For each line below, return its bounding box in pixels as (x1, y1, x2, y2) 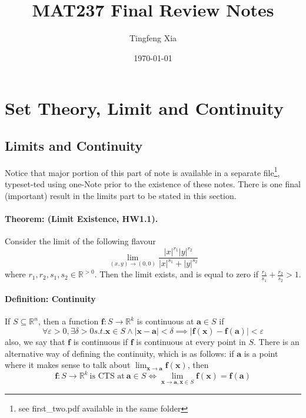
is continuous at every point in (136, 336, 246, 348)
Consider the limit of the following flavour (5, 234, 156, 247)
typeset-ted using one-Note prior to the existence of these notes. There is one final (5, 177, 301, 190)
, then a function (38, 315, 99, 327)
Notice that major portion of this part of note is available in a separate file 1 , (5, 164, 280, 178)
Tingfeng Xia (129, 32, 177, 44)
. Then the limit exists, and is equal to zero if (94, 268, 258, 280)
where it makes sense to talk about (5, 359, 131, 371)
